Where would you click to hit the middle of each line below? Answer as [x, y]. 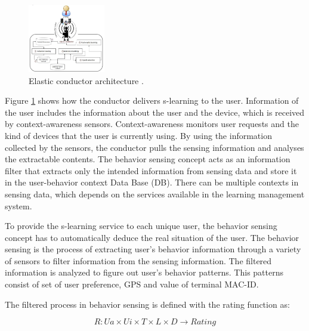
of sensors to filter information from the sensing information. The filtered [138, 260]
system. [18, 205]
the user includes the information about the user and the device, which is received [155, 112]
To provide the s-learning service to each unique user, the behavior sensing [141, 226]
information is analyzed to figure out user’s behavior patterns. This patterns [144, 272]
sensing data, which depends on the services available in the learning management [155, 194]
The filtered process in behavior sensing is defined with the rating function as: [147, 304]
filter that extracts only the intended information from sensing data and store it [151, 170]
